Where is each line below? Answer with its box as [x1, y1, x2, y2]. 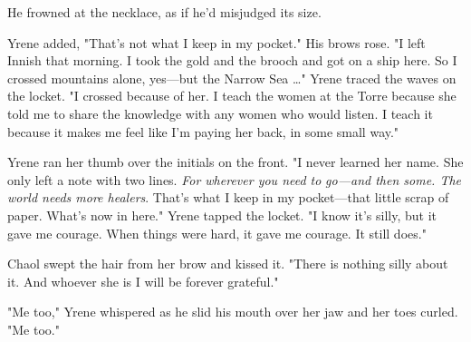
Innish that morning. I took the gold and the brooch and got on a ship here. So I [7, 51, 457, 70]
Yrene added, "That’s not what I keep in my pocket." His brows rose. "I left [7, 33, 426, 52]
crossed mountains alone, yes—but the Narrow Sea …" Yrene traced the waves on [7, 68, 457, 87]
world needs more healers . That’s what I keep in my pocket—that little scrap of [7, 188, 449, 207]
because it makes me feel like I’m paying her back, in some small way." [7, 122, 399, 141]
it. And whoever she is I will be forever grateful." [7, 271, 279, 290]
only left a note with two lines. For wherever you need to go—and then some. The [7, 170, 462, 189]
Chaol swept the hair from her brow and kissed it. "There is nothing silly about [7, 254, 448, 273]
